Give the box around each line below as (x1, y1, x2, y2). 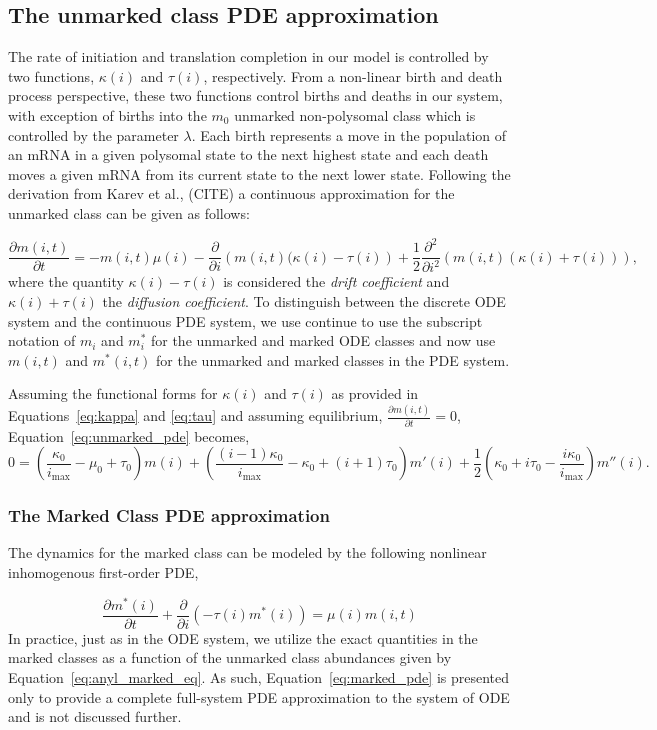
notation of (8, 330, 76, 351)
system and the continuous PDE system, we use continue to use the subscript (8, 310, 483, 331)
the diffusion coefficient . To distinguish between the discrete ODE (102, 291, 506, 312)
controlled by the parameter (8, 124, 179, 145)
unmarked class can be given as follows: (8, 202, 250, 223)
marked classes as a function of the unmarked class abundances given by (8, 647, 452, 668)
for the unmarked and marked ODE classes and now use (150, 330, 496, 351)
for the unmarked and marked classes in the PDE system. (156, 349, 510, 370)
